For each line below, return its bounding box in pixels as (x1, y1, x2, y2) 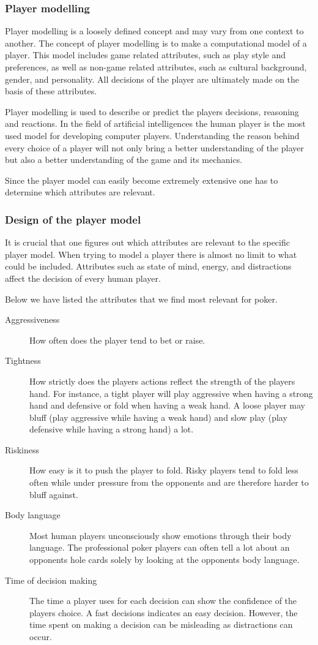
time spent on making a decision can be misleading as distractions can (29, 618, 293, 631)
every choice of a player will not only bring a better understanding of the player (5, 141, 304, 154)
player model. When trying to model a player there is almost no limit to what (5, 247, 297, 260)
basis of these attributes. (5, 85, 97, 97)
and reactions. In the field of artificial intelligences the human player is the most (5, 117, 306, 130)
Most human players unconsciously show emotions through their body (29, 529, 292, 541)
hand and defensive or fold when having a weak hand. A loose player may (29, 399, 305, 412)
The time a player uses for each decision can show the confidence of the (29, 594, 297, 607)
